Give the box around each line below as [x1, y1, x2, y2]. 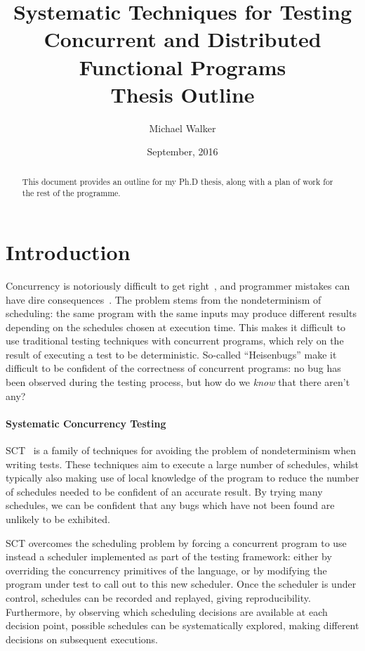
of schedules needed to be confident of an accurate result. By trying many [6, 484, 323, 498]
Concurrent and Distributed [44, 25, 321, 53]
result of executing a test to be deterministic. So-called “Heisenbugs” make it [6, 347, 337, 361]
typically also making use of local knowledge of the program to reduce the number [6, 470, 359, 485]
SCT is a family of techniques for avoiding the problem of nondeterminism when [6, 443, 356, 458]
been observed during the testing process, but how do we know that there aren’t [6, 375, 350, 389]
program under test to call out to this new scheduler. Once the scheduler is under [6, 576, 357, 591]
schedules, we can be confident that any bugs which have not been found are [6, 498, 335, 513]
